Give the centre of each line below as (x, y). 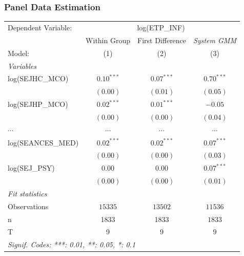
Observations (28, 206)
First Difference (162, 40)
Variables (22, 66)
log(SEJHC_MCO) (38, 78)
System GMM (215, 40)
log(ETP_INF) (161, 27)
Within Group (108, 40)
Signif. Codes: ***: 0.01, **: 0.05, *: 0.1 (72, 244)
